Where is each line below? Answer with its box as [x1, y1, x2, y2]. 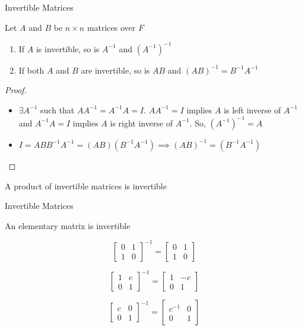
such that [40, 103, 75, 116]
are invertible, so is [81, 64, 150, 76]
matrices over [87, 21, 136, 33]
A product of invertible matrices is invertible [5, 179, 167, 192]
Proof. [5, 84, 27, 96]
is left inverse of [224, 103, 281, 116]
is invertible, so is [36, 42, 100, 55]
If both [18, 64, 44, 76]
